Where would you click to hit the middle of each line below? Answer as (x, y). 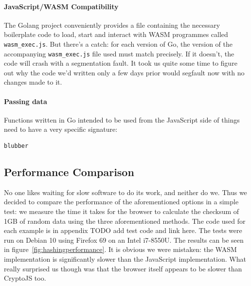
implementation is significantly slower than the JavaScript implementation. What (125, 259)
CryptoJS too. (25, 278)
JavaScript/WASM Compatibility (61, 6)
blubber (16, 146)
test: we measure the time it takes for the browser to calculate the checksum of (122, 211)
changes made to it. (33, 82)
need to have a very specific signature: (61, 129)
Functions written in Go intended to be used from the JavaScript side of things (122, 119)
